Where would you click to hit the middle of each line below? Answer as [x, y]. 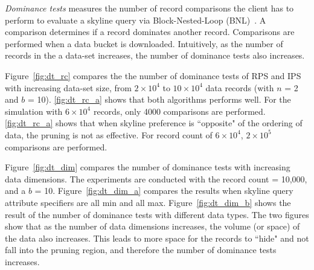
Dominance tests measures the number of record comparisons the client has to [149, 8]
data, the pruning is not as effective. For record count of [109, 134]
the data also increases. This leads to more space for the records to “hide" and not [157, 238]
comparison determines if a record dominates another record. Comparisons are [150, 32]
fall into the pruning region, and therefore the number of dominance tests [141, 250]
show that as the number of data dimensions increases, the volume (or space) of [152, 226]
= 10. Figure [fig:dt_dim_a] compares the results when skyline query [164, 191]
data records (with [240, 87]
